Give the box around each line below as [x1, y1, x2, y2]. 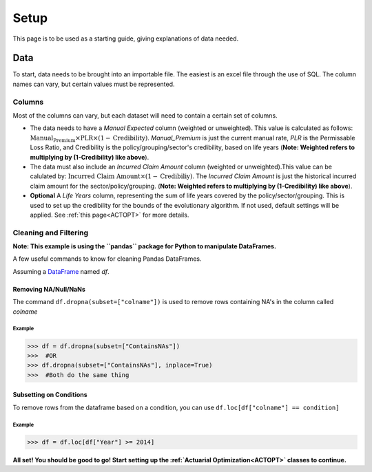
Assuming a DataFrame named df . [12, 267, 110, 275]
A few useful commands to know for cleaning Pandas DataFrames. [12, 255, 203, 263]
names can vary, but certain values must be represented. [12, 80, 175, 88]
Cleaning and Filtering [12, 228, 89, 237]
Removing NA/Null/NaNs [12, 285, 85, 293]
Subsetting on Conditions [12, 391, 87, 399]
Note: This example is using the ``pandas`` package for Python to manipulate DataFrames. [12, 242, 277, 250]
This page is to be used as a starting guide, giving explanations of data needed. [12, 34, 239, 43]
